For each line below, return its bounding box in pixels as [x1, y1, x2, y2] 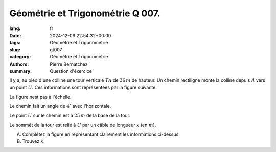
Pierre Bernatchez [50, 61, 88, 67]
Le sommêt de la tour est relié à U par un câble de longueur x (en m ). [9, 122, 156, 128]
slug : [9, 46, 20, 53]
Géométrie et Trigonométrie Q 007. [9, 8, 160, 19]
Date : [9, 32, 21, 38]
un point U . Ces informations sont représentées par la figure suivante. [9, 84, 157, 90]
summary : [9, 68, 32, 74]
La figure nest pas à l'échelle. [9, 94, 72, 100]
